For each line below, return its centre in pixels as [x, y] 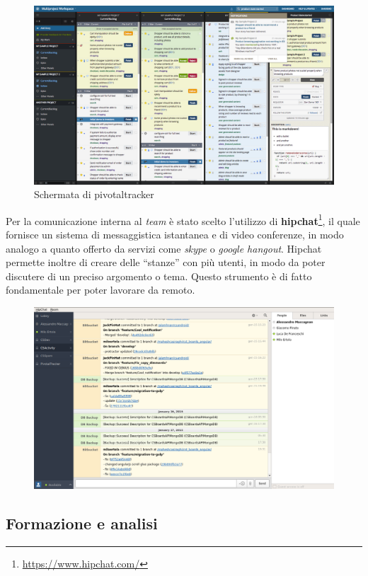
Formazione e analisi [82, 523]
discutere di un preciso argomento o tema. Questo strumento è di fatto [159, 276]
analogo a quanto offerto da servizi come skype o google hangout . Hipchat [164, 248]
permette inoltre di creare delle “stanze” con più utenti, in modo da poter [166, 262]
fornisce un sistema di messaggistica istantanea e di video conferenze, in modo [175, 235]
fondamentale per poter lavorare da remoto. [100, 290]
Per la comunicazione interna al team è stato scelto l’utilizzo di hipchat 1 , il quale [183, 219]
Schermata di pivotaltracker [94, 194]
